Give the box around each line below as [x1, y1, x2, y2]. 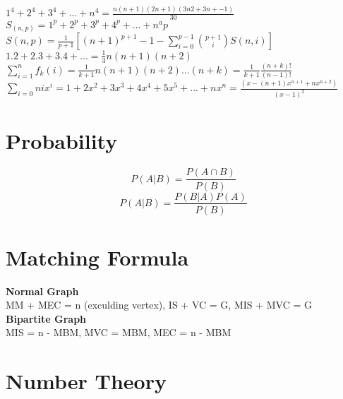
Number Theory [6, 367, 167, 395]
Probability [6, 126, 118, 155]
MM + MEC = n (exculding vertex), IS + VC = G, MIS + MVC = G [6, 297, 313, 312]
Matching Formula [6, 242, 189, 271]
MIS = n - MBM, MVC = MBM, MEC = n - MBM [6, 325, 231, 340]
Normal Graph [6, 283, 79, 298]
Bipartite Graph [6, 311, 87, 326]
